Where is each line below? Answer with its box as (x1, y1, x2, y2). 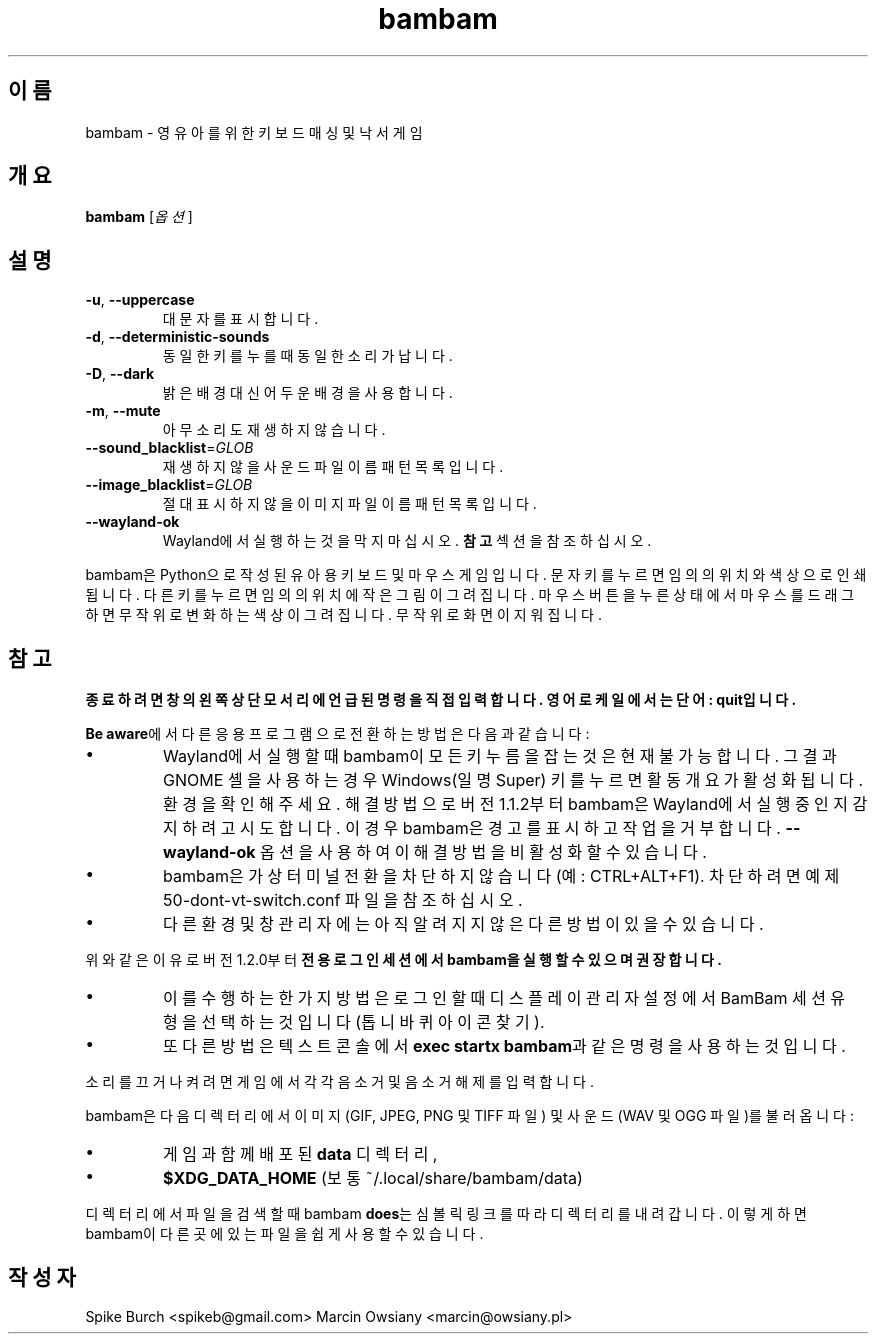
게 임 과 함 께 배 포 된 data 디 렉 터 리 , (163, 1144, 438, 1165)
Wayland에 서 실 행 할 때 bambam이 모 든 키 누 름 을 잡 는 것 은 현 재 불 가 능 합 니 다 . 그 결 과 (163, 746, 837, 767)
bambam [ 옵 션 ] (85, 208, 193, 226)
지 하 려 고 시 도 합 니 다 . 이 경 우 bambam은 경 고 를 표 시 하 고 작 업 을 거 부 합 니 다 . (163, 818, 781, 839)
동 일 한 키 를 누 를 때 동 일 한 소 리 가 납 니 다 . (162, 347, 453, 365)
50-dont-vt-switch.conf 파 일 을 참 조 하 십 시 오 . (163, 890, 523, 911)
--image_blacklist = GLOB (85, 476, 253, 494)
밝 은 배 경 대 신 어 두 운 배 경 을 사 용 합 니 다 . (162, 384, 453, 402)
